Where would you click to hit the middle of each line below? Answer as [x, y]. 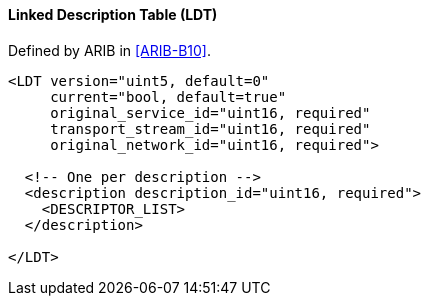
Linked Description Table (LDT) [113, 14]
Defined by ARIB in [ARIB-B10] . [109, 50]
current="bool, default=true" [168, 96]
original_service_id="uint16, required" [210, 112]
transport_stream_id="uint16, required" [210, 128]
